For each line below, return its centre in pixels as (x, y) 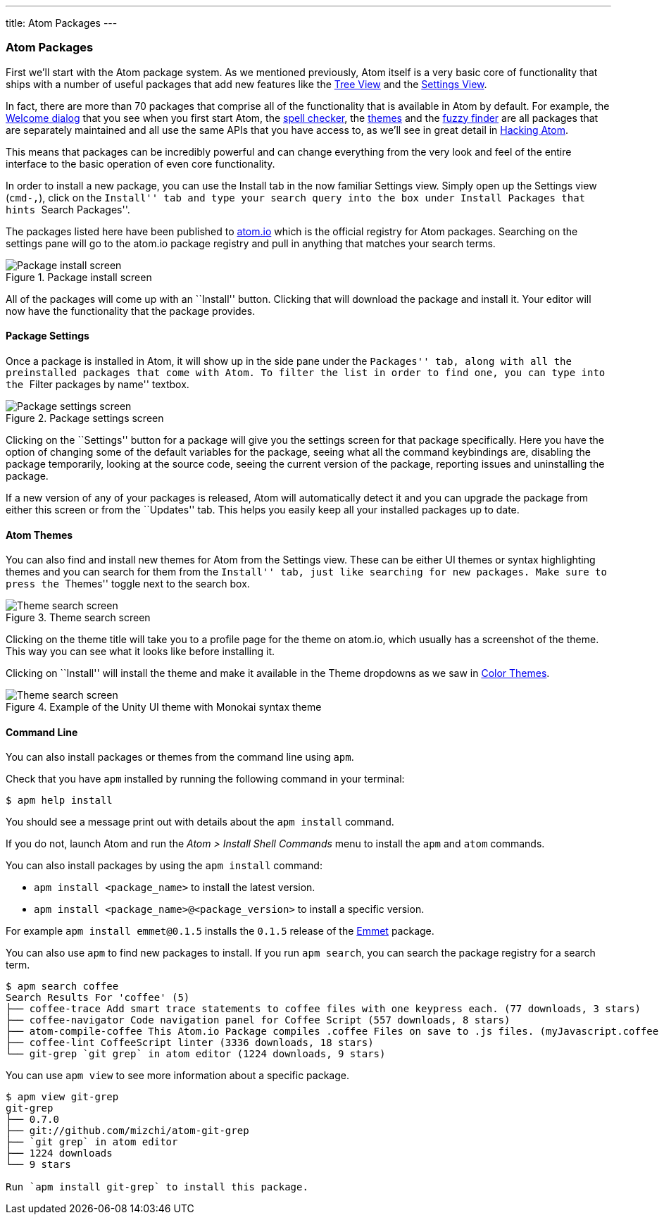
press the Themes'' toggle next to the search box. (128, 584)
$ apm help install (59, 801)
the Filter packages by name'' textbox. (98, 384)
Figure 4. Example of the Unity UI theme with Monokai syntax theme (164, 707)
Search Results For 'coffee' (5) (98, 998)
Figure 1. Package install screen (79, 277)
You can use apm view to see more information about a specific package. (177, 1076)
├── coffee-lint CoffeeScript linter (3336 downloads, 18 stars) (190, 1043)
